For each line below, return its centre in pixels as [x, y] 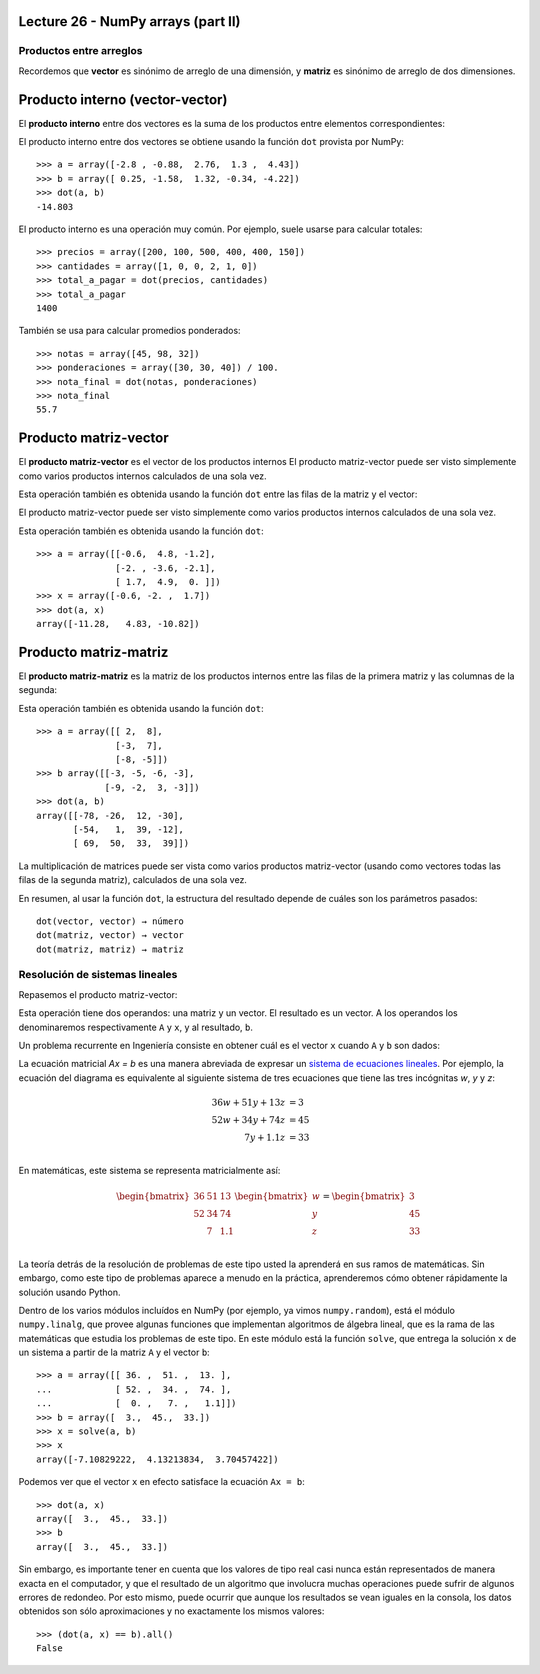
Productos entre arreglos [80, 51]
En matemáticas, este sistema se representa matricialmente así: [149, 1170]
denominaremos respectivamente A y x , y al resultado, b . [136, 1027]
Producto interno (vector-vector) [123, 99]
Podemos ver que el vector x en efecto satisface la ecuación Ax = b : [161, 1482]
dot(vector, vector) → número [110, 921]
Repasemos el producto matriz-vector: [98, 994]
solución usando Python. [69, 1292]
